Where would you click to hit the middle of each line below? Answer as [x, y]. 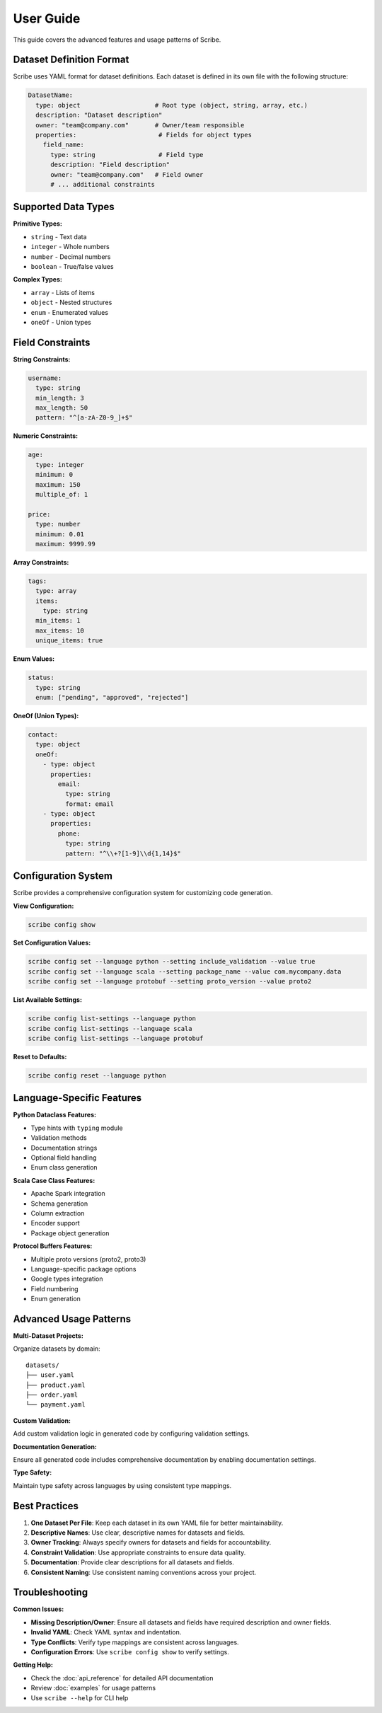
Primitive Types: [38, 224]
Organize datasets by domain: [57, 1349]
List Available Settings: [48, 1000]
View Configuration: [44, 906]
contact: [43, 734]
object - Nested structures [71, 302]
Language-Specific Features [77, 1098]
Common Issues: [39, 1609]
